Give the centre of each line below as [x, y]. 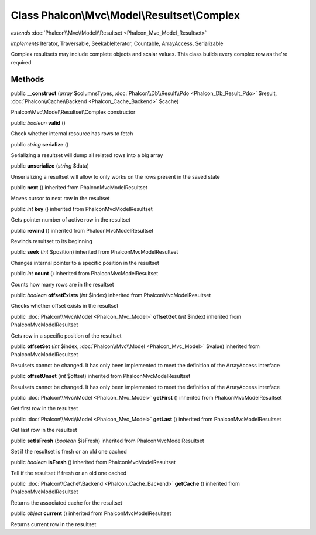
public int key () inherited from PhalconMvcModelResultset [82, 209]
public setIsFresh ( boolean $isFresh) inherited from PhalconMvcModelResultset [107, 441]
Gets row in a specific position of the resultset [66, 335]
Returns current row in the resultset [54, 524]
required [21, 62]
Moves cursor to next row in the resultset [60, 198]
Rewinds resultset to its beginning [52, 241]
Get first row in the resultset [44, 408]
